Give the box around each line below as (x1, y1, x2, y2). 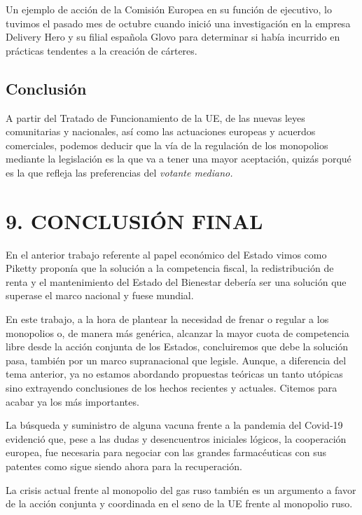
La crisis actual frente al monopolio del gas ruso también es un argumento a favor (6, 482, 356, 497)
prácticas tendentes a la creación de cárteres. (6, 43, 197, 57)
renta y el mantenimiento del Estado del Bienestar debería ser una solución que (6, 274, 347, 289)
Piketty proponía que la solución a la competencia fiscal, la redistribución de (6, 261, 334, 275)
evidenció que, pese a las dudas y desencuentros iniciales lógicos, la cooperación (6, 431, 347, 446)
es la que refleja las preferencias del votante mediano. (6, 165, 233, 179)
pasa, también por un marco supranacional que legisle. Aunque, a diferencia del (6, 352, 347, 367)
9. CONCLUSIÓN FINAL (6, 206, 263, 235)
